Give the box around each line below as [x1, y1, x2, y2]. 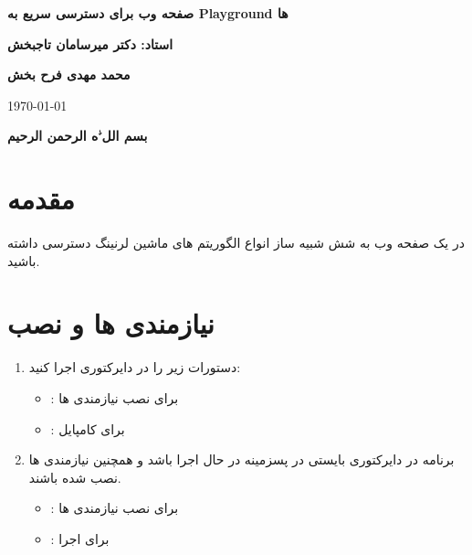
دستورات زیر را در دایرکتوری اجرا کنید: [28, 358, 241, 377]
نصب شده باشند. [28, 467, 121, 486]
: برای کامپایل [50, 419, 125, 438]
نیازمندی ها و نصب [7, 304, 215, 342]
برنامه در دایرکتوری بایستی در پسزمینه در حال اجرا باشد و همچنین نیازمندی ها [28, 450, 455, 469]
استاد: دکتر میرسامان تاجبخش [7, 34, 173, 53]
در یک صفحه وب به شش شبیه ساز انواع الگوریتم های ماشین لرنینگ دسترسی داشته [7, 233, 465, 252]
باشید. [7, 251, 40, 270]
